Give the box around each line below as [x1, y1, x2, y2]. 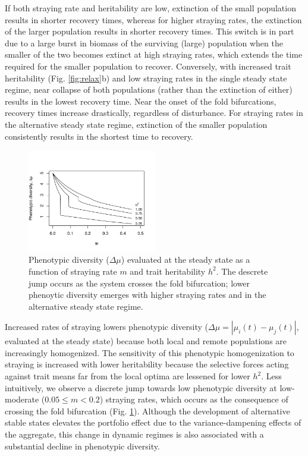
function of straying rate [29, 265, 117, 277]
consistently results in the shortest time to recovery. [5, 130, 193, 142]
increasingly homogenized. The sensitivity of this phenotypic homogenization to [5, 346, 294, 358]
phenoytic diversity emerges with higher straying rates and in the [29, 288, 266, 301]
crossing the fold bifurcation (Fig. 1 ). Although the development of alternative [5, 404, 290, 417]
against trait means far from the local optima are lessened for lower [5, 370, 250, 382]
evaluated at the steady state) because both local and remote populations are [5, 335, 287, 347]
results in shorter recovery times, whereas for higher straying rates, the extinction [5, 13, 302, 26]
